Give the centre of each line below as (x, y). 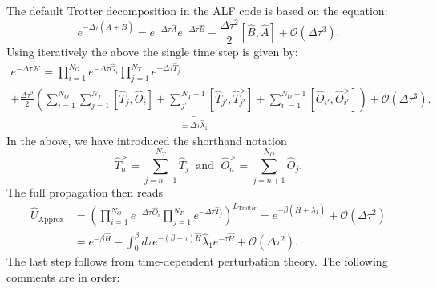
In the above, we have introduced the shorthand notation (147, 140)
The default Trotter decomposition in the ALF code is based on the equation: (197, 10)
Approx (51, 219)
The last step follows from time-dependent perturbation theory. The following (197, 261)
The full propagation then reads (85, 191)
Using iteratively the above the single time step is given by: (152, 51)
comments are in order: (63, 277)
